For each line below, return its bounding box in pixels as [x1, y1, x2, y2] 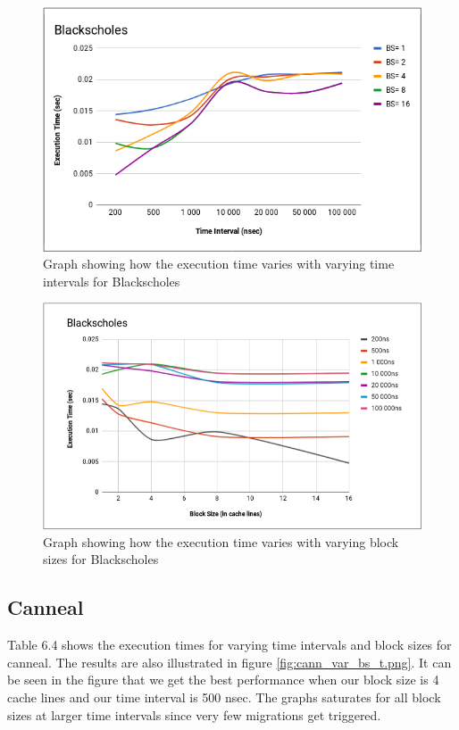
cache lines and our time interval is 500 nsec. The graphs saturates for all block [7, 688, 441, 707]
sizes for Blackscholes [43, 550, 159, 568]
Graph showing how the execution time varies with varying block [43, 532, 399, 551]
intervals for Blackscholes [43, 271, 180, 290]
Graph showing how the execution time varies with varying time [43, 254, 395, 273]
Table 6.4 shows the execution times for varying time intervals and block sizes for [7, 635, 452, 654]
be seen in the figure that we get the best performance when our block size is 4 [7, 670, 439, 689]
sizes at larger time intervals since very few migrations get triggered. [7, 705, 381, 724]
